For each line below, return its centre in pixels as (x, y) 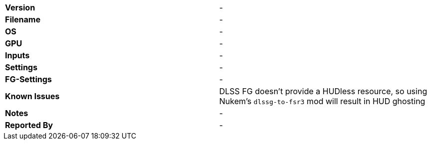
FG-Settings (28, 79)
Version (20, 7)
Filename (23, 19)
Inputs (17, 55)
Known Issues (32, 96)
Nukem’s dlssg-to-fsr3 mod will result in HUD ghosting (322, 101)
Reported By (29, 125)
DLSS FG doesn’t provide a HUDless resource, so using (323, 91)
